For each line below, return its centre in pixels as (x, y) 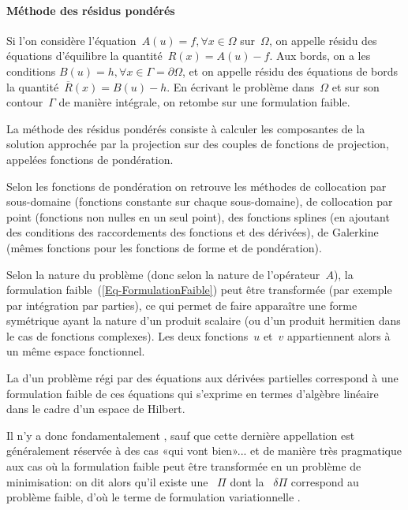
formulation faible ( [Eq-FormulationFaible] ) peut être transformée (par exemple (199, 290)
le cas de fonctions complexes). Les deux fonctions (127, 335)
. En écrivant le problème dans (241, 86)
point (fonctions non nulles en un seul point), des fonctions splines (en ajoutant (198, 216)
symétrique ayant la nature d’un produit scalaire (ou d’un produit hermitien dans (204, 320)
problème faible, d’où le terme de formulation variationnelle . (153, 497)
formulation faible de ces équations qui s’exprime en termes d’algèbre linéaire (193, 393)
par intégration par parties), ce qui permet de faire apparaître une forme (182, 305)
